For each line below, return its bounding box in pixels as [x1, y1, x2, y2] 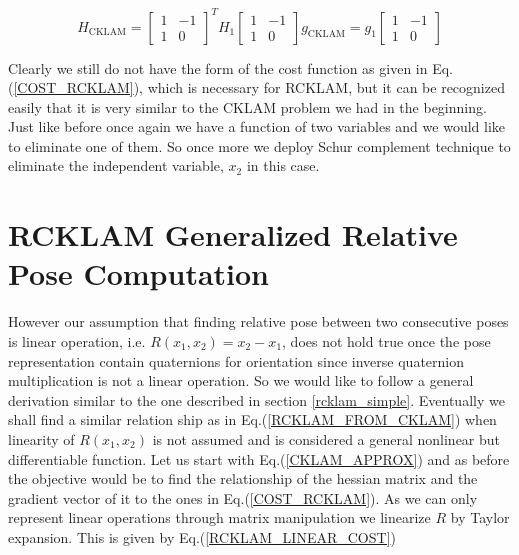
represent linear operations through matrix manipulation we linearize [8, 507, 431, 528]
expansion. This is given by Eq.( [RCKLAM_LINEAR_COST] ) [8, 526, 396, 547]
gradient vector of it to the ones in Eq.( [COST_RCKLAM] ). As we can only [8, 487, 478, 508]
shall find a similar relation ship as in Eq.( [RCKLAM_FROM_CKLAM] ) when [8, 409, 497, 430]
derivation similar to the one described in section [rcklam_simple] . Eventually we [8, 389, 505, 410]
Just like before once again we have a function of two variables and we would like [8, 116, 505, 137]
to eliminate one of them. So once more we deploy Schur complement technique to [8, 135, 511, 156]
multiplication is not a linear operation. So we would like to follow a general [8, 370, 474, 391]
